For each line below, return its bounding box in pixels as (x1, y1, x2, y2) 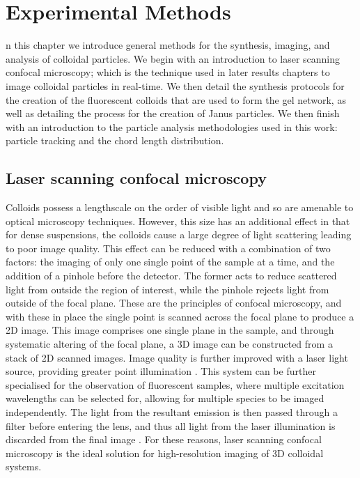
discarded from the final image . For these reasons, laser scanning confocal (6, 432, 322, 447)
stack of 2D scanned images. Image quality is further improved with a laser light (6, 350, 348, 364)
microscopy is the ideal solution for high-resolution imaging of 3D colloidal (6, 445, 324, 460)
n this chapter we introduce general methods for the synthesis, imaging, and (6, 38, 330, 52)
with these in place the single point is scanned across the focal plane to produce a (6, 309, 354, 323)
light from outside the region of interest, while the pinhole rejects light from (6, 282, 329, 296)
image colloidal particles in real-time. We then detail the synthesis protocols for (6, 78, 345, 93)
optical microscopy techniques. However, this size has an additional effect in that (6, 213, 350, 228)
